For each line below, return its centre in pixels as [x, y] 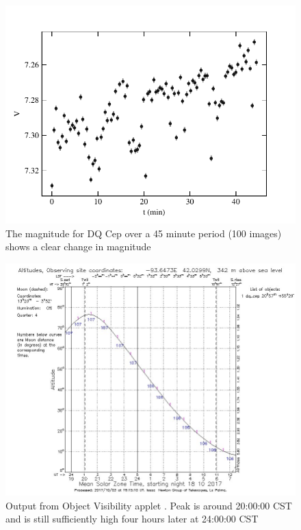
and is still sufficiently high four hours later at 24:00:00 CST [132, 519]
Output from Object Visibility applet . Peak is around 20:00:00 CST [149, 505]
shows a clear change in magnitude [78, 246]
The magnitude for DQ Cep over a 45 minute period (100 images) [144, 233]
